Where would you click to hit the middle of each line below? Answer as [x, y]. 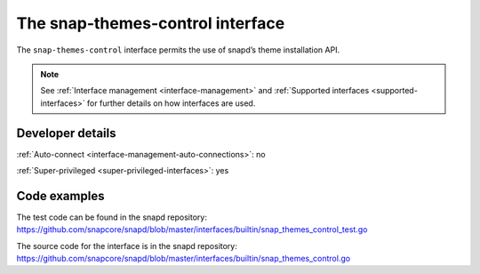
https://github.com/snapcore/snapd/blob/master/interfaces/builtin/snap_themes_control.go [184, 259]
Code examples [60, 196]
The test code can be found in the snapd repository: [112, 217]
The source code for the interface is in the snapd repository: [127, 246]
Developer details [66, 133]
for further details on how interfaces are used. [171, 103]
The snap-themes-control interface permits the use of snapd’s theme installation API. [178, 50]
